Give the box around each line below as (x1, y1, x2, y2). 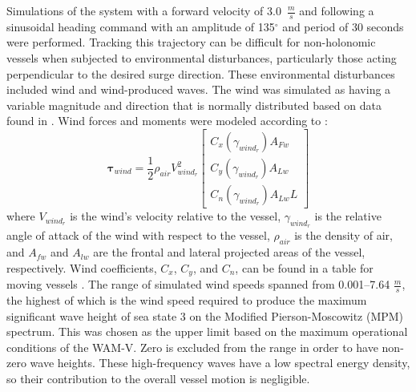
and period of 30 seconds (282, 18, 404, 34)
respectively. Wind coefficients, (6, 259, 157, 276)
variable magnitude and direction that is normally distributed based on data (6, 96, 382, 113)
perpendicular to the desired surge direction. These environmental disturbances (6, 65, 395, 82)
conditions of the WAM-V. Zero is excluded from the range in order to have (6, 338, 378, 355)
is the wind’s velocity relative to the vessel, (70, 208, 281, 224)
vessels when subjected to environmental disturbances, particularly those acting (6, 50, 397, 67)
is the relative (314, 208, 382, 224)
